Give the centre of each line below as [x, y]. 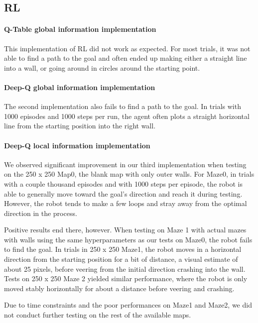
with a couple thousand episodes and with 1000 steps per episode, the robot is [123, 183]
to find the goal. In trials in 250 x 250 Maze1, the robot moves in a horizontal [123, 249]
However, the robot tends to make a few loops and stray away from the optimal [126, 203]
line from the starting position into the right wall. [80, 126]
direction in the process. [41, 213]
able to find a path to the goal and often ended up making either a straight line [126, 58]
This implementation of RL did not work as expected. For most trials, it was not [127, 48]
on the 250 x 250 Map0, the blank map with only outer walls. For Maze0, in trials [129, 174]
